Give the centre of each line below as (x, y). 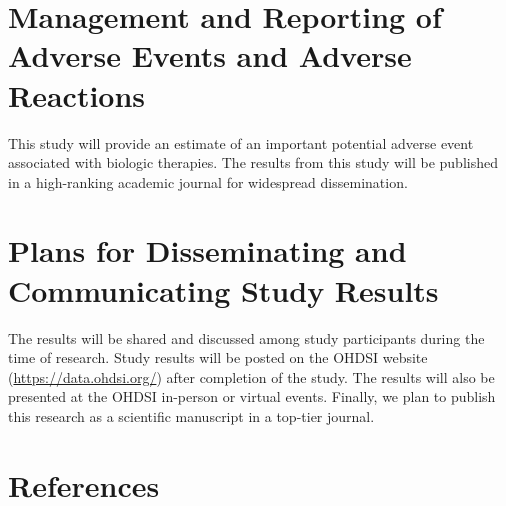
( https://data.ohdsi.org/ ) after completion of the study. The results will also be (251, 376)
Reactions (77, 94)
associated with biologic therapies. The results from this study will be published (253, 162)
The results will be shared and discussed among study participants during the (246, 337)
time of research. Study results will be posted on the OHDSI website (218, 357)
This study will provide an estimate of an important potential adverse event (241, 142)
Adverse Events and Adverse (210, 55)
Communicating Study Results (223, 289)
